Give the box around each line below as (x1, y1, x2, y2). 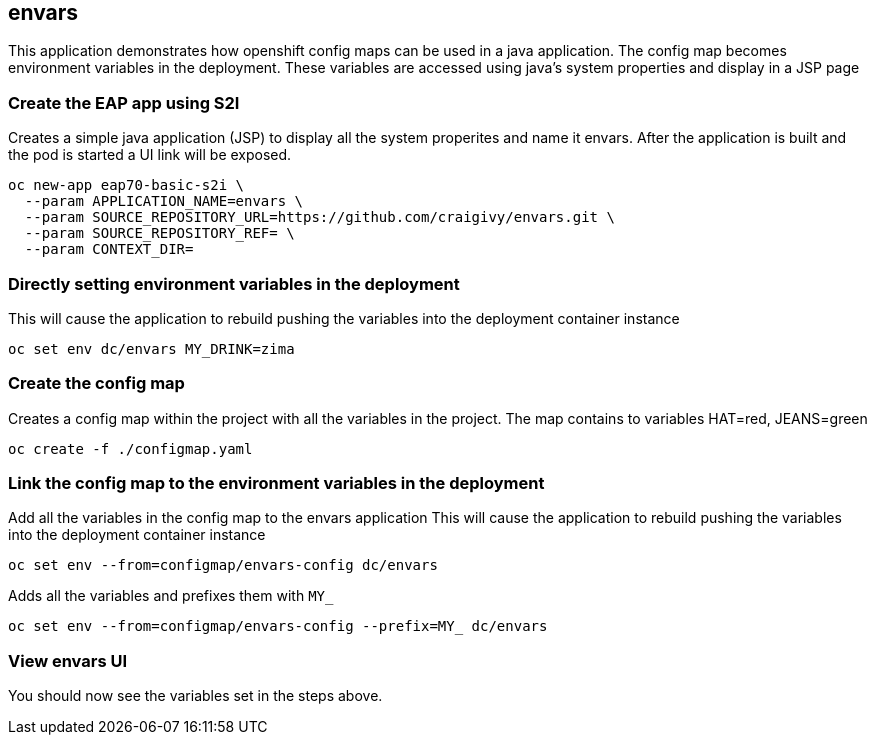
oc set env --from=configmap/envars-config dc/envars (8, 557, 438, 574)
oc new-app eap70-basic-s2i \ (8, 177, 245, 194)
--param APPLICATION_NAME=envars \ (24, 193, 304, 210)
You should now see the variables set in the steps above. (8, 687, 383, 705)
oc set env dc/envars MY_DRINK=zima (8, 340, 295, 357)
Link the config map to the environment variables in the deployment (8, 473, 545, 494)
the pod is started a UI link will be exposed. (8, 146, 292, 164)
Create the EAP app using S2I (8, 92, 240, 113)
